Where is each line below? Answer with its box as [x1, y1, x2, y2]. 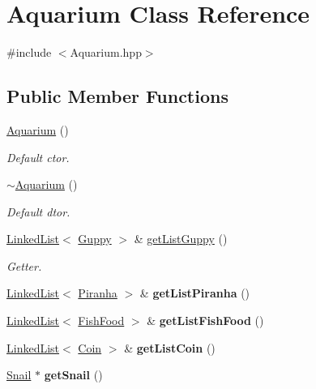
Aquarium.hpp [70, 44, 142, 61]
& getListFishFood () [147, 312, 264, 329]
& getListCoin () [124, 339, 216, 356]
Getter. [6, 257, 42, 274]
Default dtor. [6, 203, 70, 220]
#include [6, 44, 52, 61]
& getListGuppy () [134, 230, 228, 247]
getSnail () [44, 366, 103, 383]
